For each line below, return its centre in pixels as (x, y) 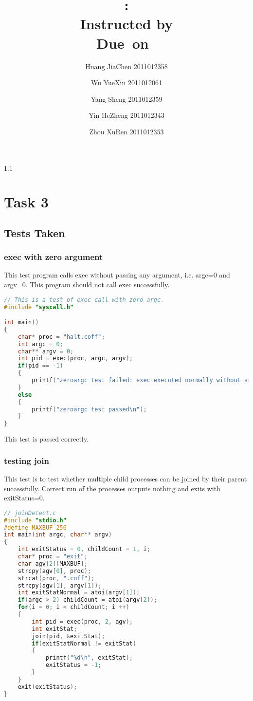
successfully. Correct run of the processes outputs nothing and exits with (112, 488)
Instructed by (126, 24)
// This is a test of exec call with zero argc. (84, 300)
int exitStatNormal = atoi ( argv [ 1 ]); (79, 593)
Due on (123, 43)
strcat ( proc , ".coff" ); (56, 578)
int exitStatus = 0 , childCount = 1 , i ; (84, 549)
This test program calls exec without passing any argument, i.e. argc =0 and (117, 275)
